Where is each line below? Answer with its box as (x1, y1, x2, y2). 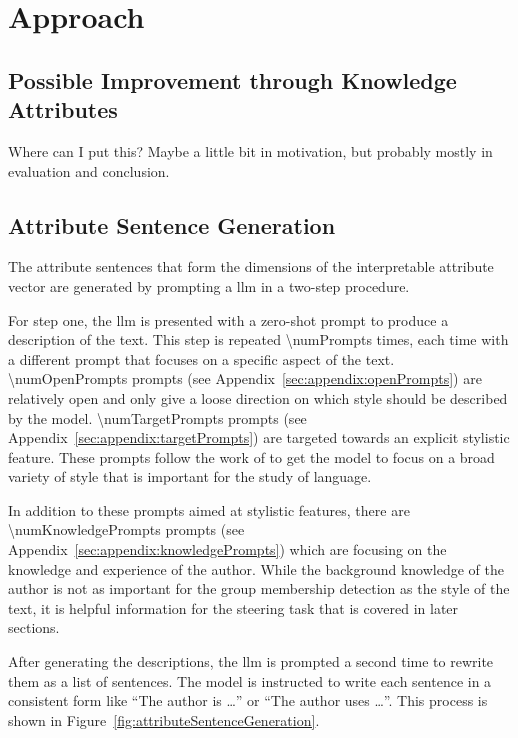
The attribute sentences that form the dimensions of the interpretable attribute (8, 256, 494, 277)
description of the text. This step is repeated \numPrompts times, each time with (8, 329, 509, 350)
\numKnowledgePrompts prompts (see (8, 519, 245, 540)
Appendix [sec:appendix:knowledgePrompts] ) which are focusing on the (8, 539, 447, 560)
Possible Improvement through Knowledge (8, 64, 457, 95)
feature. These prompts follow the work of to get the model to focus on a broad (8, 446, 495, 467)
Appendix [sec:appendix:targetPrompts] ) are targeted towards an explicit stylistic (8, 427, 510, 448)
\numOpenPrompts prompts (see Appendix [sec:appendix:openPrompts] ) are (8, 368, 482, 389)
